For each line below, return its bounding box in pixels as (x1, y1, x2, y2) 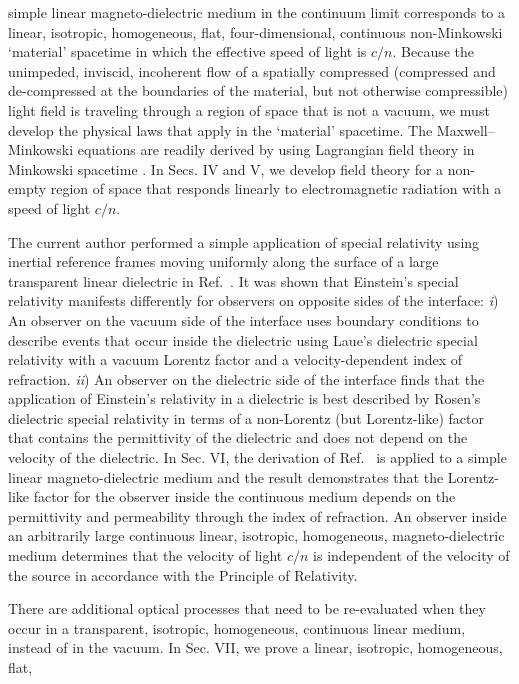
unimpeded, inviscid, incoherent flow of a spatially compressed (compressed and (8, 60, 496, 81)
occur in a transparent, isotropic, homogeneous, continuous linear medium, (8, 617, 466, 638)
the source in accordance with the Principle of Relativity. (8, 564, 358, 585)
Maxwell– (436, 119, 495, 140)
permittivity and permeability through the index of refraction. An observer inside (8, 505, 507, 526)
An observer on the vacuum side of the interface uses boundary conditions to (8, 309, 479, 330)
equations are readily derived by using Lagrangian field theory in (77, 139, 475, 160)
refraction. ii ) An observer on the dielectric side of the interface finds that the (8, 368, 485, 389)
